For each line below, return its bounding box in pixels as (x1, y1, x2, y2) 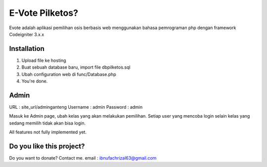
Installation (9, 44, 44, 53)
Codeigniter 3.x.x (9, 31, 44, 37)
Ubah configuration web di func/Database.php (21, 71, 116, 77)
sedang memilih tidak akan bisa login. (9, 120, 86, 126)
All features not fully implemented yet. (9, 129, 87, 135)
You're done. (21, 78, 48, 84)
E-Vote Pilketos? (9, 7, 79, 18)
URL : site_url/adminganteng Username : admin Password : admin (9, 104, 143, 110)
